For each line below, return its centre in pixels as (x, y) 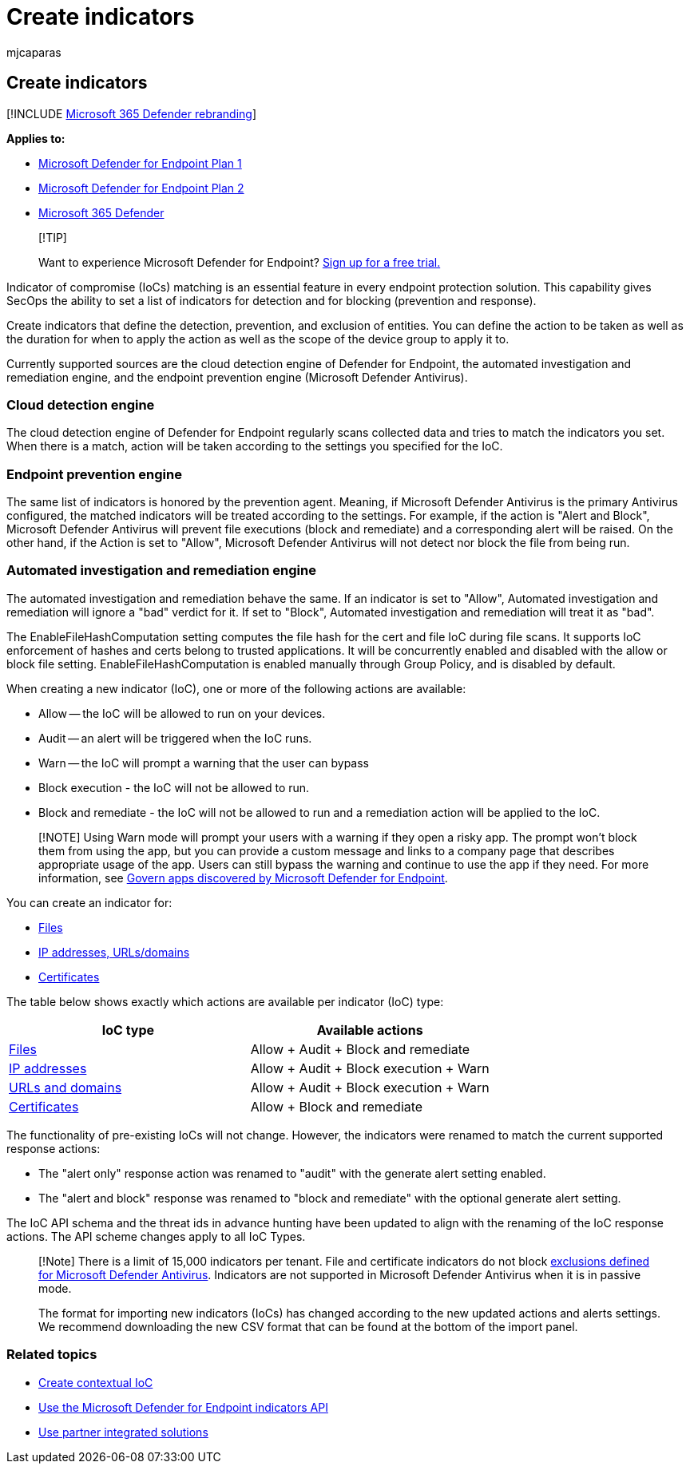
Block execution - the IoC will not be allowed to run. (174, 787)
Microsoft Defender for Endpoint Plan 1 (140, 163)
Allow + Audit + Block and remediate (360, 1049)
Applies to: (36, 138)
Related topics (52, 1355)
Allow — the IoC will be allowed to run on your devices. (182, 713)
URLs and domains (65, 1087)
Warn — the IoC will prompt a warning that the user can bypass (204, 763)
